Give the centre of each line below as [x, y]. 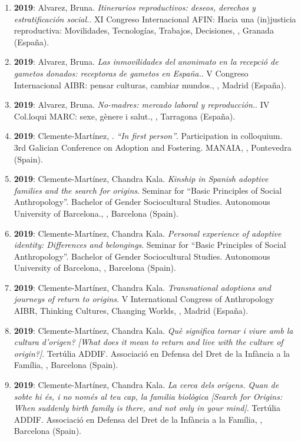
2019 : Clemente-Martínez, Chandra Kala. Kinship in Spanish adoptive [141, 179]
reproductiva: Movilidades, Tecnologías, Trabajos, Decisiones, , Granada [144, 30]
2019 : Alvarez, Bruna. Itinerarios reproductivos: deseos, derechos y [135, 7]
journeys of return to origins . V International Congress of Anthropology [144, 299]
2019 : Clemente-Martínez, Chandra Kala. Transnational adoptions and [142, 287]
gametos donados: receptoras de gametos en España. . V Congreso [131, 73]
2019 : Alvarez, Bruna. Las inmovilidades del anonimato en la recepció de [146, 62]
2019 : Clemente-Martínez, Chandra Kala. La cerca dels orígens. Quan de [146, 385]
